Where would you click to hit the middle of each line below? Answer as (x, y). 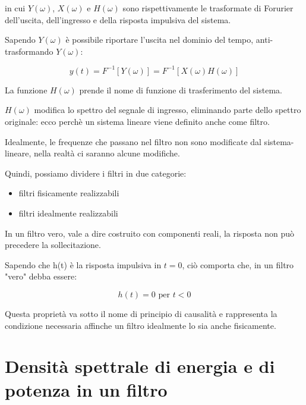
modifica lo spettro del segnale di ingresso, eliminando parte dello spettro (168, 110)
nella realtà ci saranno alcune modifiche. (107, 153)
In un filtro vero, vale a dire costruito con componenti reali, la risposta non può (149, 233)
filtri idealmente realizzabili (68, 213)
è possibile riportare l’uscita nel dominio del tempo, (160, 40)
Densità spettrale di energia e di (140, 366)
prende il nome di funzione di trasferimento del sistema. (181, 90)
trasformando (29, 51)
